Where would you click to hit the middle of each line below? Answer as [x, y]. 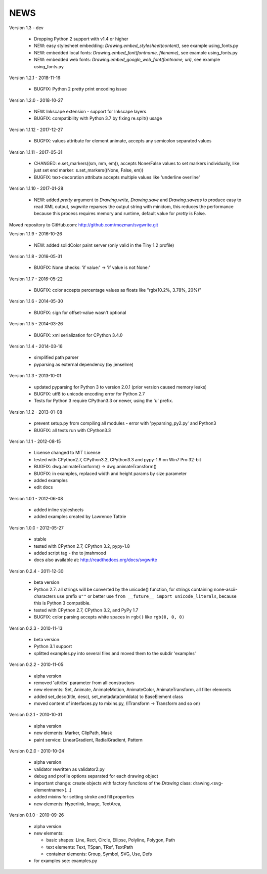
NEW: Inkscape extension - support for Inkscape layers [90, 112]
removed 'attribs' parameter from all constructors [84, 683]
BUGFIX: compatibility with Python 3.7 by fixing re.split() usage [98, 118]
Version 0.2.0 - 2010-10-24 [37, 751]
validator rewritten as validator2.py [69, 769]
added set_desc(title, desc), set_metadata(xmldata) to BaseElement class [109, 697]
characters [45, 596]
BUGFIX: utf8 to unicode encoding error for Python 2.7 [89, 394]
